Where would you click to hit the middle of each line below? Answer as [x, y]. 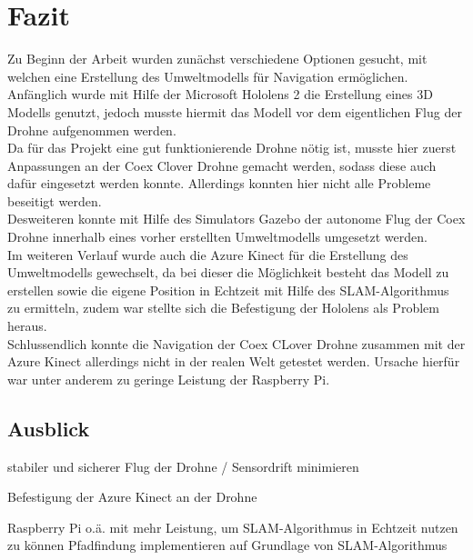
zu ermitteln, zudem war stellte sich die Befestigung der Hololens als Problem [223, 308]
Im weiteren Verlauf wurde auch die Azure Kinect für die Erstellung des [208, 254]
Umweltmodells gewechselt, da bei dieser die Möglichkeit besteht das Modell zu [228, 272]
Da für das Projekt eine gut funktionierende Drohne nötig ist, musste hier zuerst [232, 148]
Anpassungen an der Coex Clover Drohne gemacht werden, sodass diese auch [222, 165]
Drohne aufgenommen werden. [92, 130]
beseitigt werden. [55, 200]
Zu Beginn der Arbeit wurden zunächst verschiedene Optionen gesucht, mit [217, 59]
